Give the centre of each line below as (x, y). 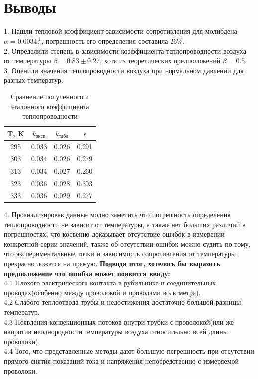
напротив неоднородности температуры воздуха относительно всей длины (116, 332)
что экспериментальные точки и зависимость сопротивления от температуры (120, 253)
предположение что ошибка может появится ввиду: (87, 273)
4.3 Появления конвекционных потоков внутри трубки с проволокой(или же (119, 322)
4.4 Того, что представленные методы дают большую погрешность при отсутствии (129, 351)
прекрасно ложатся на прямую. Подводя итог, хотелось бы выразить (112, 263)
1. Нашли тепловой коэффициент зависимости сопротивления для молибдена (121, 31)
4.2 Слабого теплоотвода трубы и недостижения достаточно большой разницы (123, 302)
